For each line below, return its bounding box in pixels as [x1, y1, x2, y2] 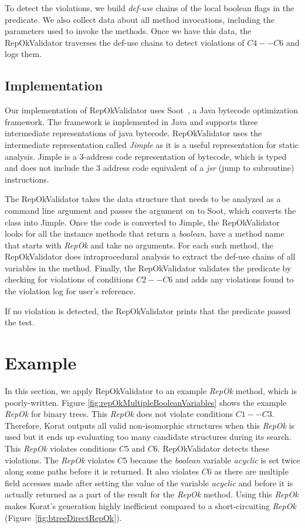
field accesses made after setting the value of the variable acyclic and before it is [5, 476, 293, 489]
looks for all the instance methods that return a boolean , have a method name [5, 227, 284, 240]
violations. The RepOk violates [5, 453, 115, 466]
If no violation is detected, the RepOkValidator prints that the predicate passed [5, 304, 291, 317]
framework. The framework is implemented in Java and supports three [5, 115, 258, 127]
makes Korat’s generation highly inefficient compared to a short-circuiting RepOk [5, 499, 296, 512]
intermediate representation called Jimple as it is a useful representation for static [5, 138, 299, 150]
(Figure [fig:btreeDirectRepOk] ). [5, 511, 122, 523]
